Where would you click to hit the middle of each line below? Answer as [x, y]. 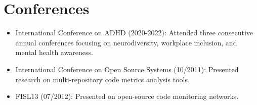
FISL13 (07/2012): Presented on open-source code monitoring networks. [127, 96]
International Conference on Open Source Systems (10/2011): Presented [127, 69]
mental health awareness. [54, 52]
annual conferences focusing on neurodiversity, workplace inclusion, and [126, 42]
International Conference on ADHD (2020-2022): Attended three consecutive [134, 33]
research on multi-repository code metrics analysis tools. [102, 79]
